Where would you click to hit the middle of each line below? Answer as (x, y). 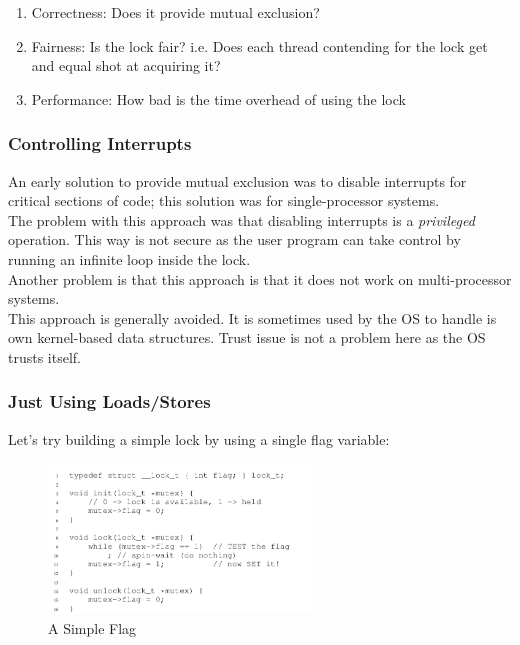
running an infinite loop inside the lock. (129, 258)
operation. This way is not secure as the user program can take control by (234, 239)
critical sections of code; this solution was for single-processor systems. (224, 200)
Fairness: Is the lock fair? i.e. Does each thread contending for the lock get (259, 45)
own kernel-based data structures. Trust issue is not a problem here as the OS (247, 337)
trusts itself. (44, 356)
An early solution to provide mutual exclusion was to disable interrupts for (237, 180)
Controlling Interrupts (100, 143)
